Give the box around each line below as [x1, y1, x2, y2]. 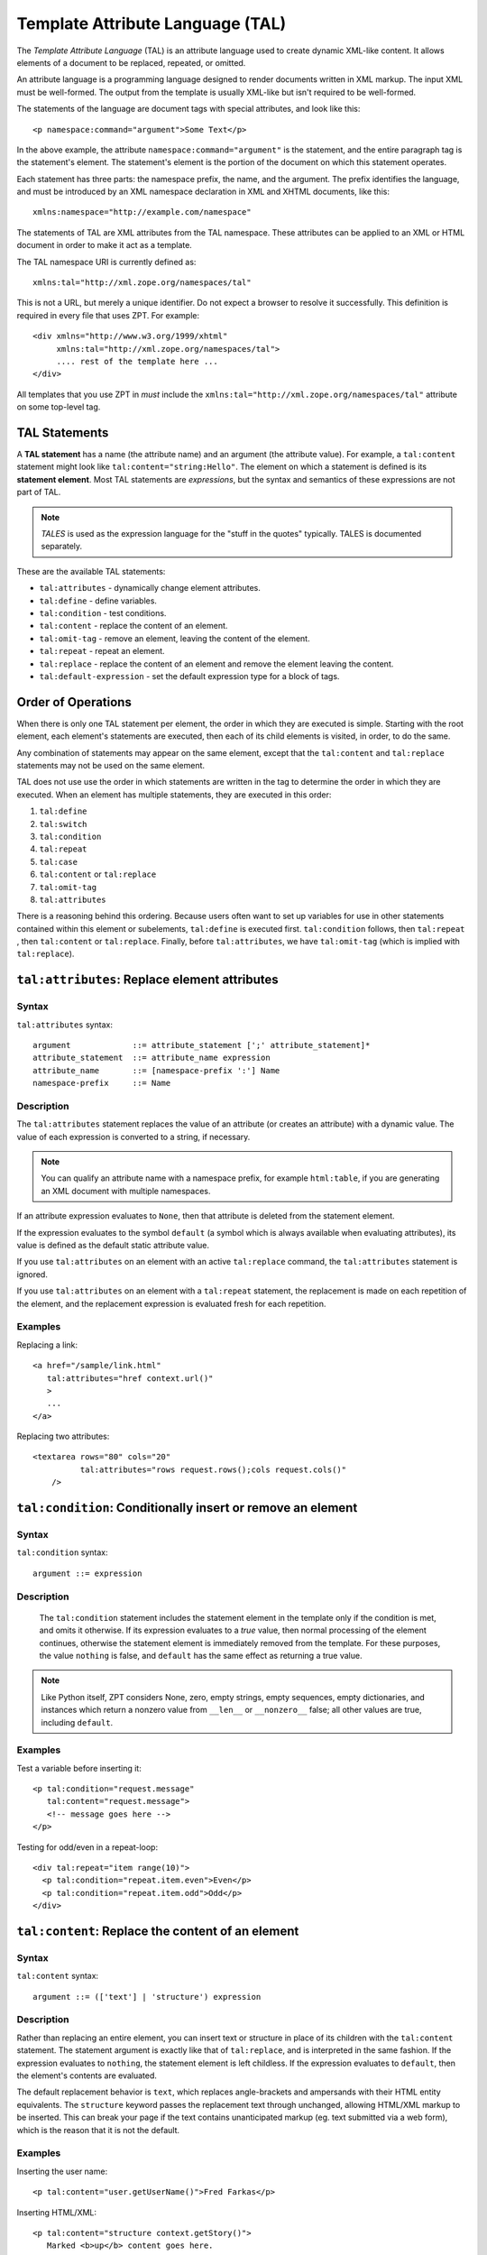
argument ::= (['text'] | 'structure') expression [32, 1992, 262, 2002]
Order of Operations [16, 695, 133, 710]
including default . [41, 1717, 114, 1727]
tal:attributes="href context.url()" [46, 1373, 214, 1384]
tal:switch [39, 819, 87, 829]
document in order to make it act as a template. [16, 240, 193, 251]
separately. [41, 541, 83, 552]
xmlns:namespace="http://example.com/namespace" [32, 207, 252, 217]
